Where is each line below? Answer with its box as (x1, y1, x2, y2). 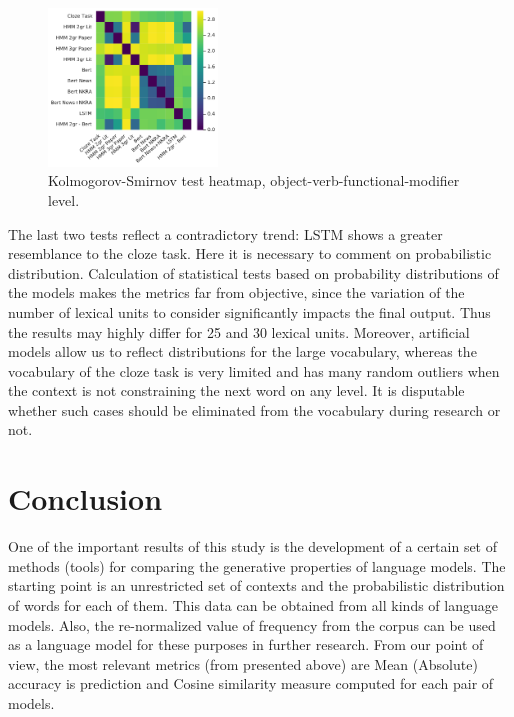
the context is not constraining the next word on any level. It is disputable (8, 380, 465, 401)
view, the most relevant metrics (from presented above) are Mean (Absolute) (8, 653, 478, 674)
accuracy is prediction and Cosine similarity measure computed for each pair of (8, 673, 494, 694)
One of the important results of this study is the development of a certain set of (8, 536, 498, 557)
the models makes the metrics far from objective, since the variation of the (8, 282, 465, 303)
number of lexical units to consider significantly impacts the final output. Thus (8, 301, 491, 322)
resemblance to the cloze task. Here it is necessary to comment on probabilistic (8, 243, 492, 264)
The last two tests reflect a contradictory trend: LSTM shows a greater (8, 223, 443, 244)
